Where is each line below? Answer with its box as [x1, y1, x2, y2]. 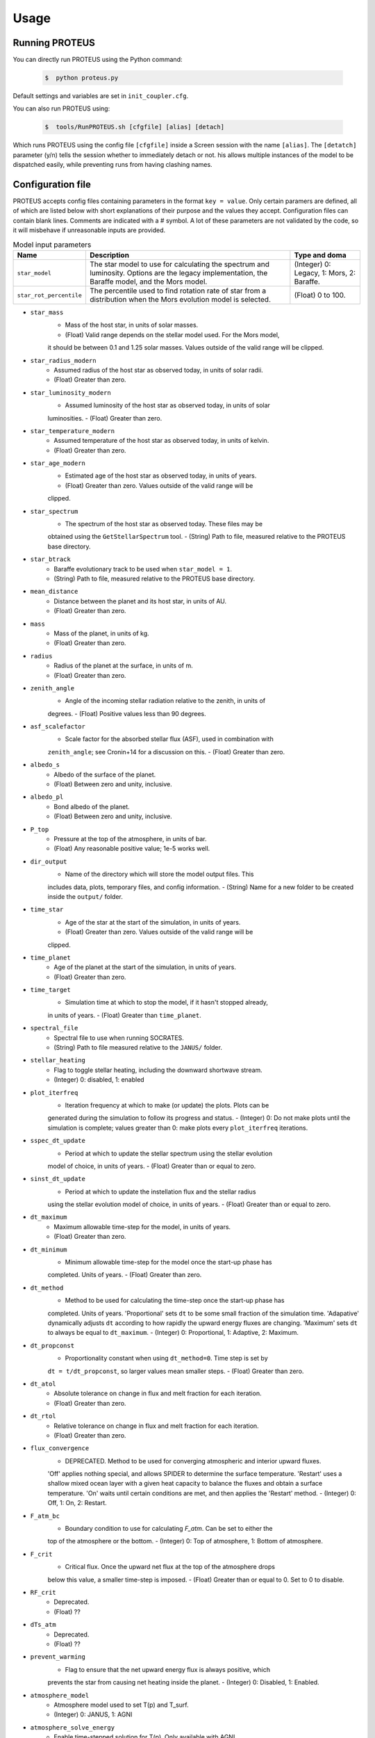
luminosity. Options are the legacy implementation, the [89, 268, 268, 278]
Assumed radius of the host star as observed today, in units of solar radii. [53, 366, 263, 374]
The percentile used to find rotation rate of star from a [89, 286, 267, 295]
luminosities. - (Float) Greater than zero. [47, 414, 162, 422]
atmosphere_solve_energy [30, 1723, 115, 1731]
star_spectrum [30, 507, 78, 515]
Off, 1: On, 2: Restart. [47, 1499, 107, 1507]
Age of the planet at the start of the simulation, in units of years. [53, 963, 236, 971]
